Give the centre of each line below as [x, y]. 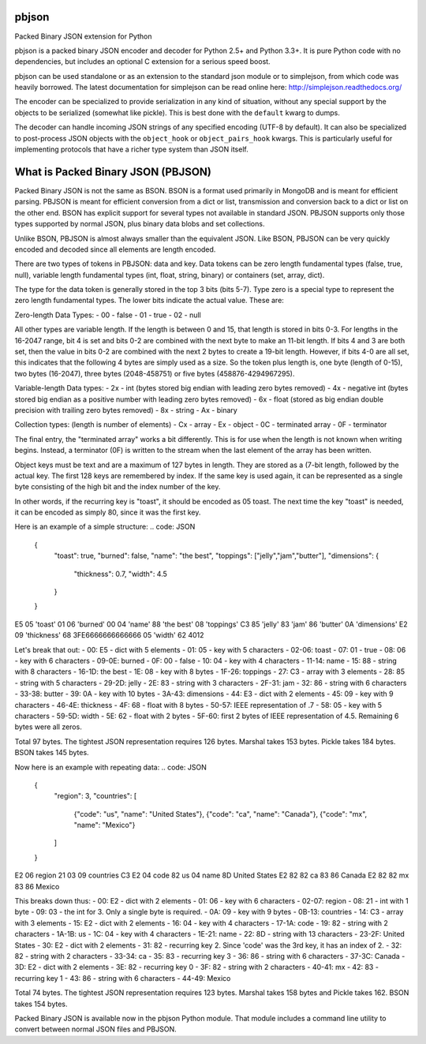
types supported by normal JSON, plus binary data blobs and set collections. [140, 224]
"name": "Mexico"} [105, 825]
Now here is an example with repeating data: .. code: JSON [110, 767]
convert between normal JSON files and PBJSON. [95, 1029]
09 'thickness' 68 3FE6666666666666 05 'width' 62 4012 [109, 635]
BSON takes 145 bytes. [52, 753]
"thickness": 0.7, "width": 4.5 [120, 574]
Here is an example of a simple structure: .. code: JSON [105, 527]
